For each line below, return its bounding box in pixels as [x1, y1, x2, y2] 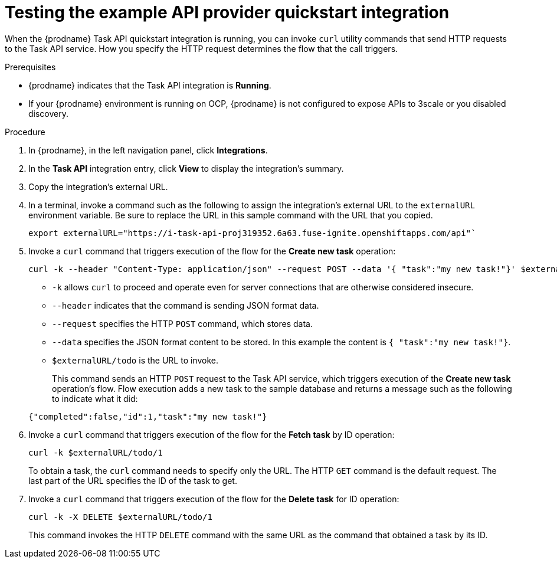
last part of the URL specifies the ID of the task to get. [28, 475, 237, 486]
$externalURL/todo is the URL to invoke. [52, 355, 218, 365]
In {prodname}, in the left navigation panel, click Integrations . [28, 145, 268, 155]
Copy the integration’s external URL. [28, 181, 168, 192]
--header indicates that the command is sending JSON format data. [52, 300, 319, 310]
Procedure [5, 126, 45, 137]
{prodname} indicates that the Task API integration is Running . [28, 80, 271, 90]
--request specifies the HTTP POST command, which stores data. [52, 318, 313, 329]
